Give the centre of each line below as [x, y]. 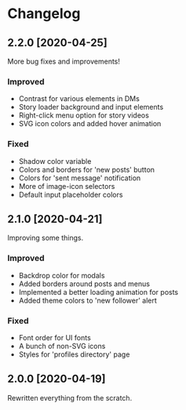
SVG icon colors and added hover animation [90, 124]
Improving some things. [46, 238]
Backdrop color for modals [62, 275]
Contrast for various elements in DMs [79, 99]
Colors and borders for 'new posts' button [86, 169]
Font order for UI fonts [55, 337]
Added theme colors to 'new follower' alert [88, 300]
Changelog [44, 14]
